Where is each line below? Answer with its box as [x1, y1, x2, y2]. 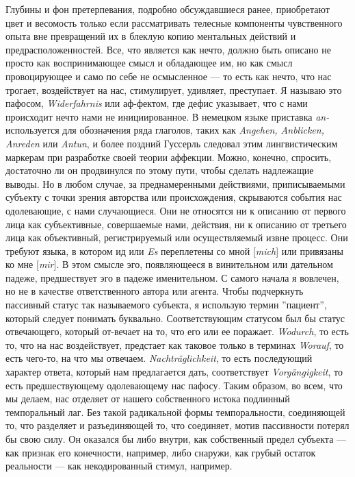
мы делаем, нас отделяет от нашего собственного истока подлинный [5, 391, 290, 406]
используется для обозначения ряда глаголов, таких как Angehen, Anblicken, [5, 123, 324, 137]
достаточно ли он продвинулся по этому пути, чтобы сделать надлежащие [5, 163, 314, 178]
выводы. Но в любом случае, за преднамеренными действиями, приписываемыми [5, 176, 345, 191]
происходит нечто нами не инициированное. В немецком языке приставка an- [5, 109, 330, 123]
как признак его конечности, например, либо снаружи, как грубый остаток [5, 445, 316, 459]
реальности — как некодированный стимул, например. [5, 458, 233, 473]
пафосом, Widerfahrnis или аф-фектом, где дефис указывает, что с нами [5, 96, 308, 110]
